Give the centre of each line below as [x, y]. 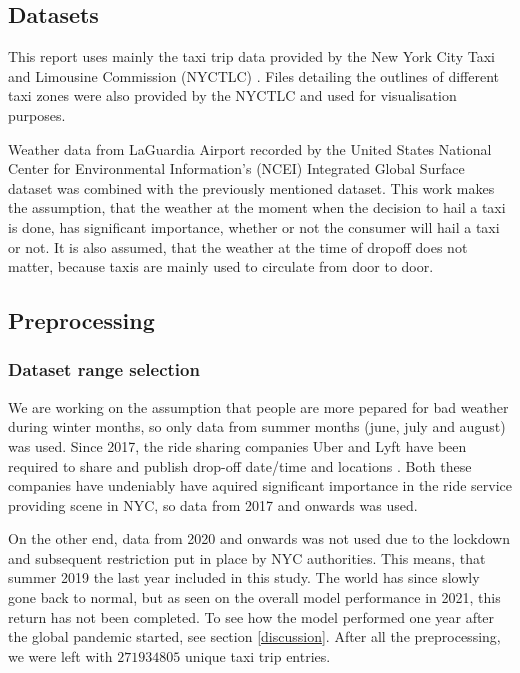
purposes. [37, 114]
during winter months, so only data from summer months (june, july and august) [257, 426]
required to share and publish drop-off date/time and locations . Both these [240, 465]
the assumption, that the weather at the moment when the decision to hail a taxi [257, 207]
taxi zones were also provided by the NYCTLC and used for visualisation [232, 95]
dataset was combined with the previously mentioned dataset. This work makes [251, 187]
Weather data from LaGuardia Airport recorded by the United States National [250, 148]
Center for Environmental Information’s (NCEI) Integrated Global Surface [236, 168]
